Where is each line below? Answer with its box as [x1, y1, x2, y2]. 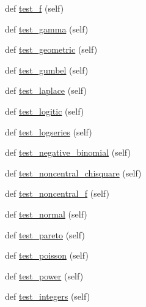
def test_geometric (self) [5, 43, 98, 56]
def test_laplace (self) [5, 84, 87, 97]
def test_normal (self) [5, 207, 87, 220]
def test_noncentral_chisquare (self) [5, 166, 142, 179]
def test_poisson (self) [5, 249, 89, 262]
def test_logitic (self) [5, 104, 84, 117]
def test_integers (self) [5, 290, 90, 303]
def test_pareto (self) [5, 228, 85, 241]
